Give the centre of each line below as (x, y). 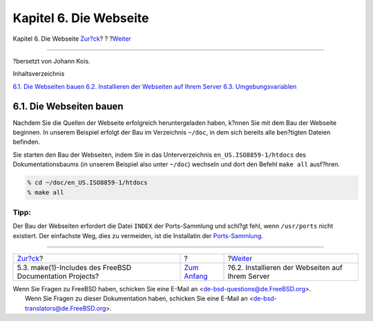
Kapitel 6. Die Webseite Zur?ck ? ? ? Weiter (72, 39)
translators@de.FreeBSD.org (66, 308)
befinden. (27, 142)
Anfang (196, 276)
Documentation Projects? (58, 276)
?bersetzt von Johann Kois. (51, 61)
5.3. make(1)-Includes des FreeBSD (74, 268)
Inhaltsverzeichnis (39, 74)
